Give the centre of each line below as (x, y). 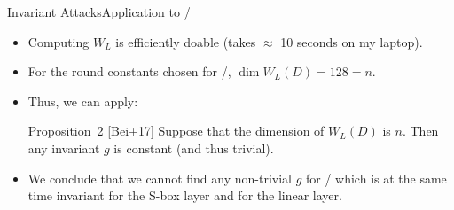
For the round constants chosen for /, (129, 71)
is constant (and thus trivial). (194, 148)
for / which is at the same (376, 178)
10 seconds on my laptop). (352, 41)
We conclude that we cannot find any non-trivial (160, 178)
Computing (59, 41)
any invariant (64, 148)
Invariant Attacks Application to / (99, 12)
